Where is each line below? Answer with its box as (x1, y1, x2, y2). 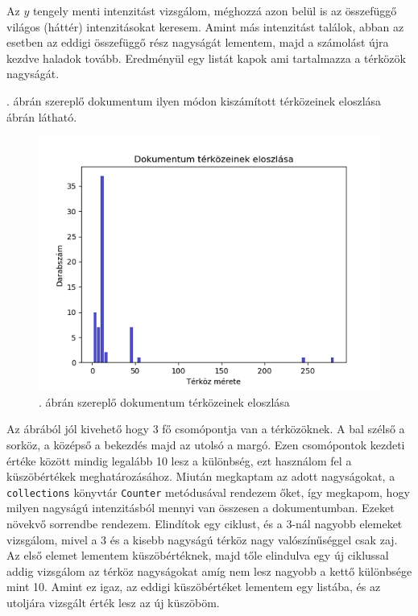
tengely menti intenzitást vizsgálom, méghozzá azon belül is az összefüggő (32, 2, 397, 19)
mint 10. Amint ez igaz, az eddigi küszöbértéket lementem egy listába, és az (6, 578, 381, 595)
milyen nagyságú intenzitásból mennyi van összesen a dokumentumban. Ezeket (6, 499, 395, 516)
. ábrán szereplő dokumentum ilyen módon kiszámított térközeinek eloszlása (6, 92, 382, 109)
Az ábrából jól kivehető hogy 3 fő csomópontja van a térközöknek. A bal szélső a (6, 420, 405, 437)
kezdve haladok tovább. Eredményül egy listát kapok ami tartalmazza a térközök (6, 49, 406, 66)
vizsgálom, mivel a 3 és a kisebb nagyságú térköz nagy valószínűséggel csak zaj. (6, 531, 398, 548)
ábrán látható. (6, 108, 77, 125)
